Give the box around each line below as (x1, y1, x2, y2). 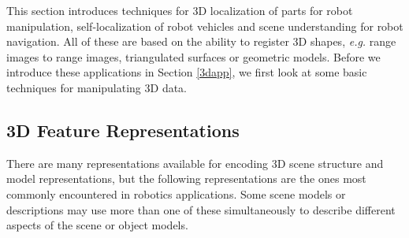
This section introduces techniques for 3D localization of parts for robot (6, 2, 353, 18)
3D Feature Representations (6, 117, 240, 142)
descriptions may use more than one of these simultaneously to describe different (6, 201, 396, 218)
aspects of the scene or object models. (6, 217, 188, 233)
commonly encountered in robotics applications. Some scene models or (6, 185, 346, 202)
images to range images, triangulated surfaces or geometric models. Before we (6, 48, 381, 65)
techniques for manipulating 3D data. (6, 79, 188, 95)
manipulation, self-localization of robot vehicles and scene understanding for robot (6, 17, 403, 34)
